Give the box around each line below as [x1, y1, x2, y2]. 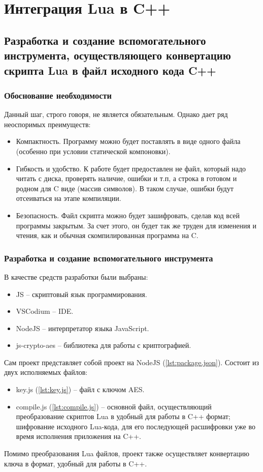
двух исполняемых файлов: [4, 367, 88, 377]
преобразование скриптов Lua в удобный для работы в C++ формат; [16, 411, 231, 422]
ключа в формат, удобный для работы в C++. [4, 458, 147, 468]
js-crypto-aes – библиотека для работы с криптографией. [16, 340, 191, 350]
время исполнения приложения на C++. [16, 431, 141, 441]
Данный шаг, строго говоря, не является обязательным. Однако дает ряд [4, 109, 228, 120]
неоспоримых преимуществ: [4, 119, 91, 129]
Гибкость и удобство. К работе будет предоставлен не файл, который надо [16, 163, 246, 173]
